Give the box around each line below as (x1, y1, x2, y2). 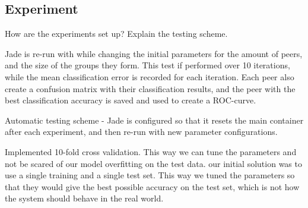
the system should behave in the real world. (5, 192, 164, 204)
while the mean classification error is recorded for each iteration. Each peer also (5, 70, 294, 83)
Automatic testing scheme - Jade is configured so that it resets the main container (5, 114, 304, 126)
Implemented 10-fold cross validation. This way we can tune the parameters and (5, 145, 297, 157)
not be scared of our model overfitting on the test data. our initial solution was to (5, 157, 302, 169)
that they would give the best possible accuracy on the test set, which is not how (5, 180, 300, 193)
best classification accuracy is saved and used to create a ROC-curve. (5, 94, 256, 106)
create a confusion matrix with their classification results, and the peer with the (5, 82, 296, 94)
